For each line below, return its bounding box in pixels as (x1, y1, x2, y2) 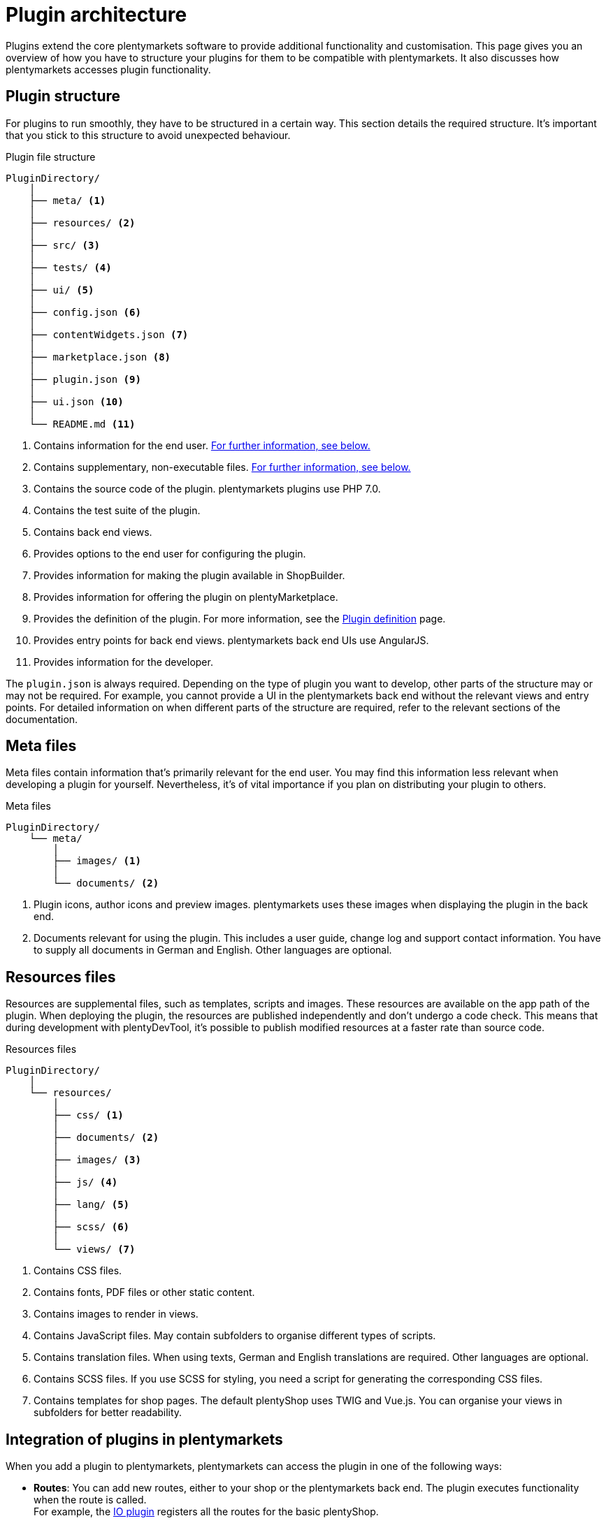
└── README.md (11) (29, 418, 136, 430)
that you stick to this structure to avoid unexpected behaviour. (6, 129, 291, 141)
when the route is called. (34, 1494, 147, 1506)
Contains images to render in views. (34, 1308, 199, 1320)
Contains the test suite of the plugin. (34, 504, 201, 516)
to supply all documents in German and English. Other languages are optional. (34, 944, 392, 956)
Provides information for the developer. (34, 655, 213, 668)
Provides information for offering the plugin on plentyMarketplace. (34, 590, 338, 603)
